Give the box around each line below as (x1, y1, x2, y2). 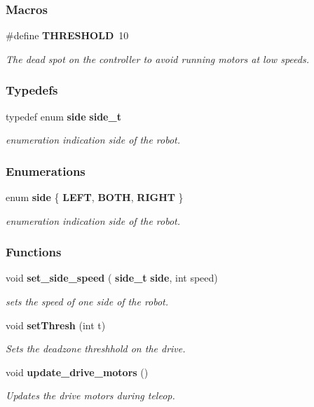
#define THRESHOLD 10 (6, 28, 129, 43)
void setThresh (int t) (6, 317, 106, 332)
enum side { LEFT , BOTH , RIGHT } (6, 190, 184, 205)
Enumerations (6, 162, 86, 179)
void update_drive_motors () (6, 364, 149, 379)
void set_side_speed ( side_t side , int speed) (6, 270, 218, 285)
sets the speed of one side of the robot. (6, 294, 169, 309)
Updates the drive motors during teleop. (6, 388, 175, 403)
